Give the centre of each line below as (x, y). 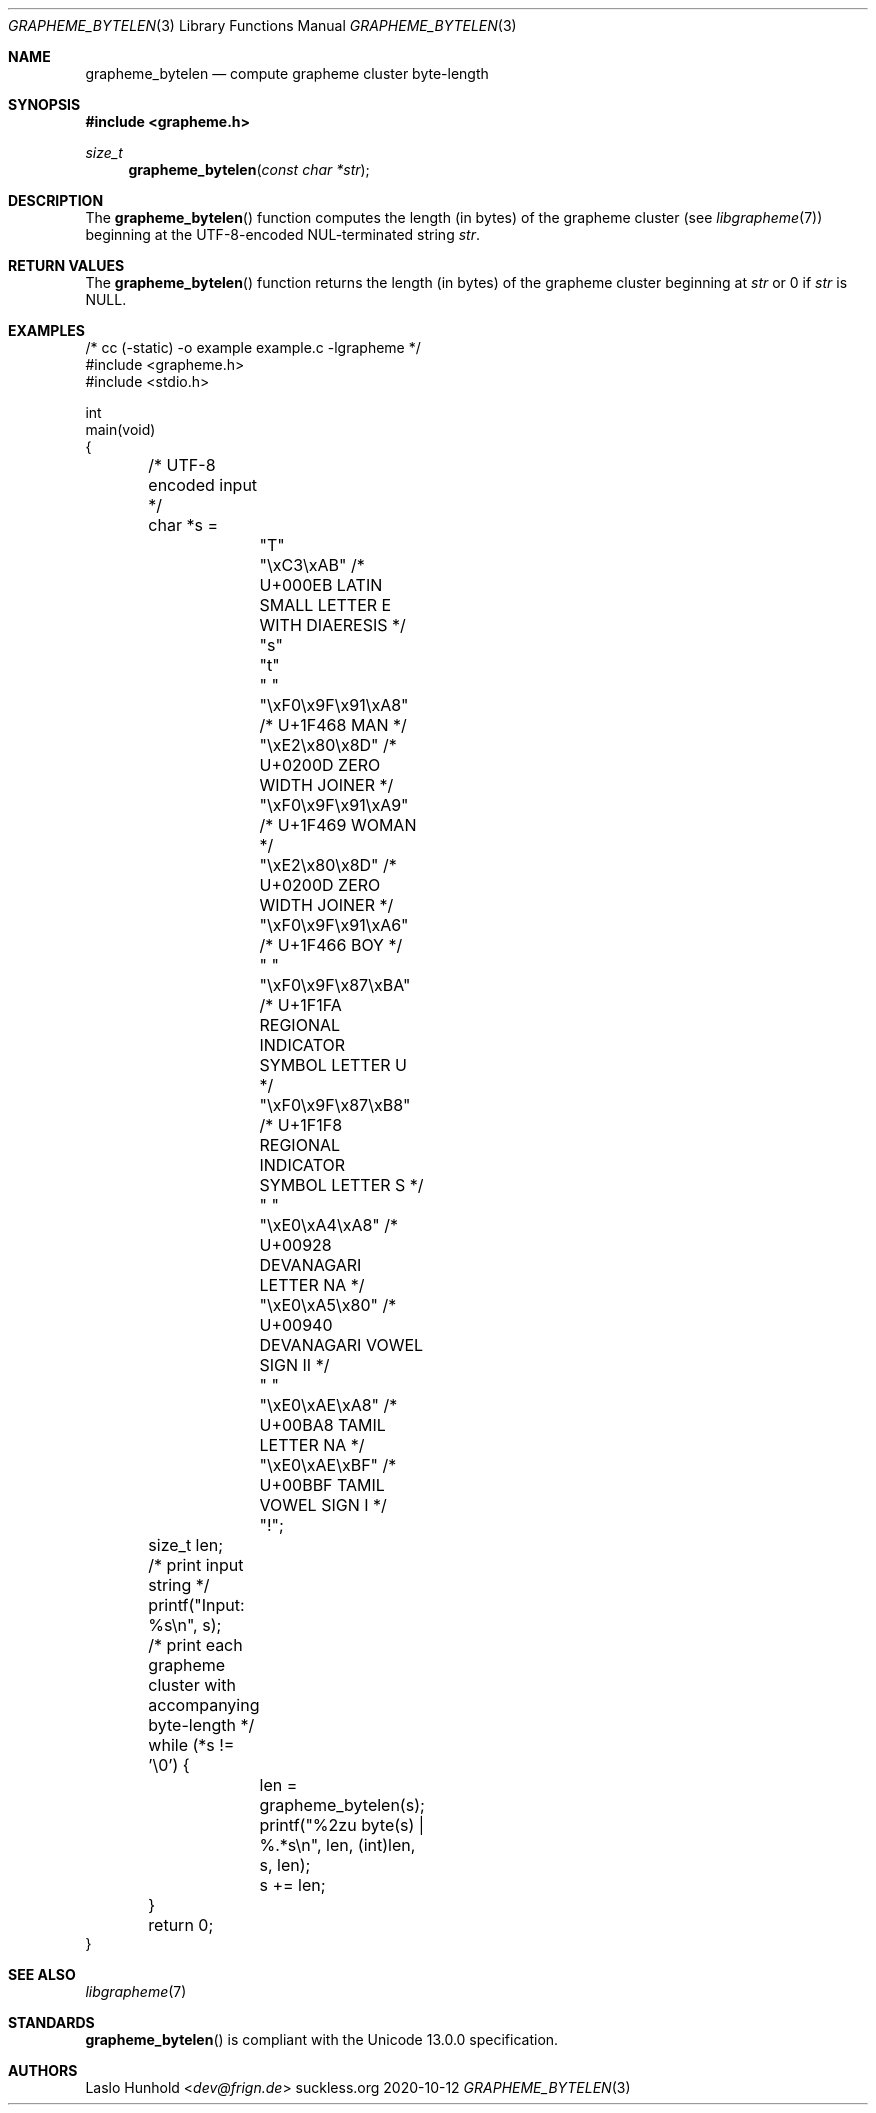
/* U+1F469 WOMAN (338, 825)
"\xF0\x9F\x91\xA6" (334, 925)
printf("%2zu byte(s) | (342, 1825)
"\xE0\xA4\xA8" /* (329, 1225)
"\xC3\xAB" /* (312, 565)
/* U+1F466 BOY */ (331, 945)
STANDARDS (51, 2022)
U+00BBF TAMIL (322, 1485)
